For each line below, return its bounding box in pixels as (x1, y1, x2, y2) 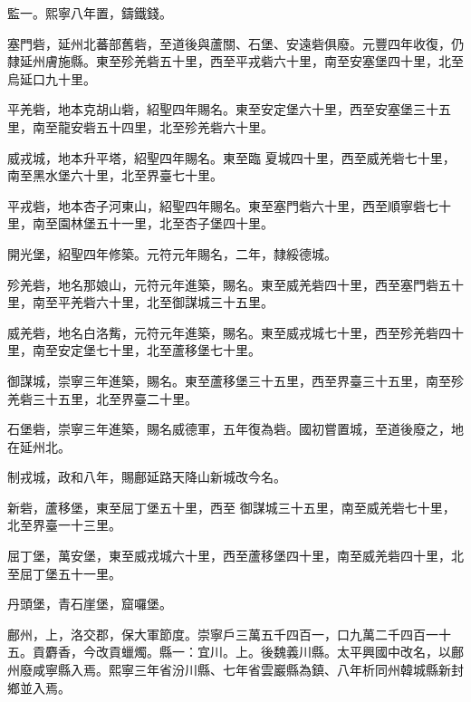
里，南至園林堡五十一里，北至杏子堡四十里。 (7, 214, 274, 233)
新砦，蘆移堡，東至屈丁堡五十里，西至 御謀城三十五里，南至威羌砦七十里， (7, 497, 456, 516)
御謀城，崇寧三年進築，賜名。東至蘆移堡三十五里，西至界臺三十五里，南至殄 (7, 370, 464, 389)
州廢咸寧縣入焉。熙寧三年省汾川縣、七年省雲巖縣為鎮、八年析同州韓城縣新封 (7, 660, 464, 679)
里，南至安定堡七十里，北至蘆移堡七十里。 (7, 341, 261, 360)
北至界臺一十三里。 (7, 515, 121, 534)
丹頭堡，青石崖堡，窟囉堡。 (7, 594, 172, 613)
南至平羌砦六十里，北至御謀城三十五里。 (32, 293, 274, 312)
